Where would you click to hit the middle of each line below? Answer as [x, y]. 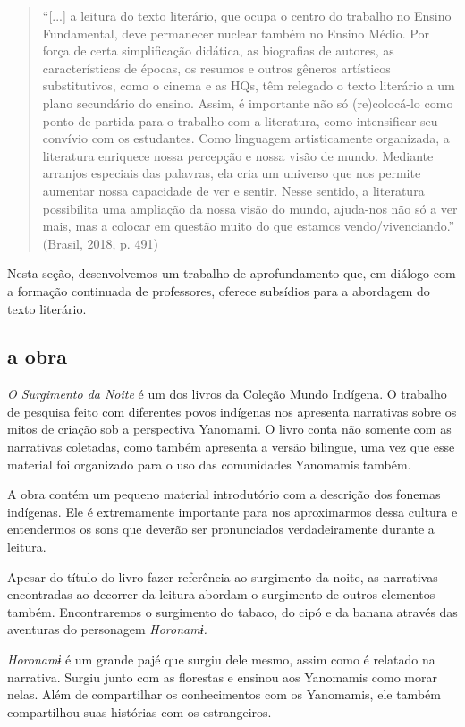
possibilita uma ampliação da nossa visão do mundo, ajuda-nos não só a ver [250, 208]
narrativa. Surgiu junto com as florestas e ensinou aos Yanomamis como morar [222, 676]
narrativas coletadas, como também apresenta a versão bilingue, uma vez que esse [231, 447]
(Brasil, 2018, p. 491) [100, 243]
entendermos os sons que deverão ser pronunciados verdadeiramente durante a [221, 529]
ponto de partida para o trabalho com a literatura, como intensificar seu [240, 120]
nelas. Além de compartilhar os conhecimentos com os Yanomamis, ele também [224, 694]
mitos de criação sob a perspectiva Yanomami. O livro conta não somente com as [229, 429]
